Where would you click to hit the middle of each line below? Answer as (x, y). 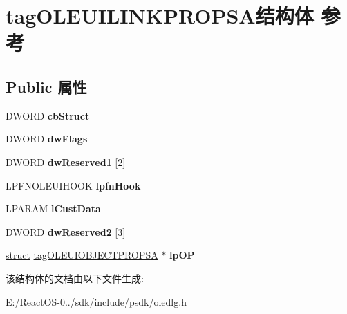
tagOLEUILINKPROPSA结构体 (160, 16)
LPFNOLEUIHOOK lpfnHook (73, 185)
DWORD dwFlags (47, 139)
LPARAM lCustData (53, 209)
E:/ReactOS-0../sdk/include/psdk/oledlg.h (96, 301)
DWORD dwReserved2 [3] (66, 231)
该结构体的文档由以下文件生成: (75, 278)
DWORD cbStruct (48, 115)
